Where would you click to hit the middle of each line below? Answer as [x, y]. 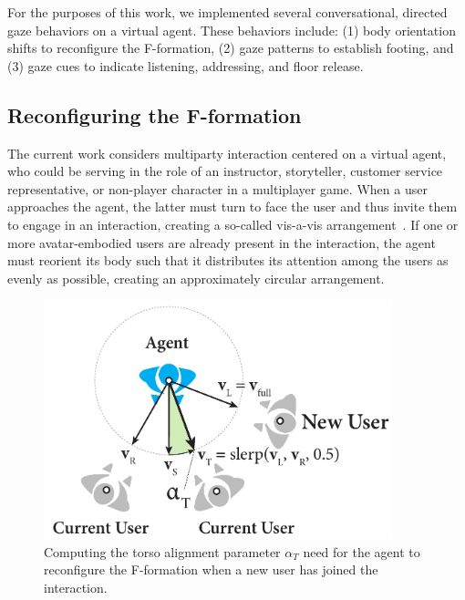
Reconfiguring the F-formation [155, 114]
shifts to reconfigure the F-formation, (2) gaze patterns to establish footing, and [231, 48]
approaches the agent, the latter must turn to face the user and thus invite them [232, 207]
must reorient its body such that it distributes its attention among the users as [228, 260]
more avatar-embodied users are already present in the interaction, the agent [222, 242]
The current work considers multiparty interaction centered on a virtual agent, [227, 153]
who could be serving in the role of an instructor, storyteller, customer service [225, 171]
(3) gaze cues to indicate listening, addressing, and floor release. [186, 65]
